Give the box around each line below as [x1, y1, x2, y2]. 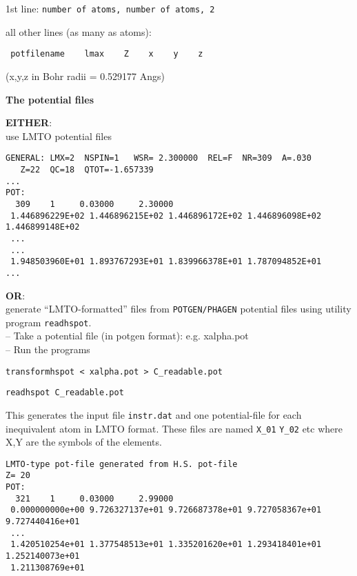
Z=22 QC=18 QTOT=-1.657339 [20, 164, 154, 175]
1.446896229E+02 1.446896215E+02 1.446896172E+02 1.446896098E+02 [10, 210, 322, 221]
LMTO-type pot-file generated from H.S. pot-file [6, 459, 238, 469]
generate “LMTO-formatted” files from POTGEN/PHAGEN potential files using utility [6, 301, 351, 316]
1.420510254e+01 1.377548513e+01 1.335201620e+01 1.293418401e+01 [10, 539, 322, 550]
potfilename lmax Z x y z [10, 49, 203, 59]
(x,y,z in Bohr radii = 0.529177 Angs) [6, 68, 165, 83]
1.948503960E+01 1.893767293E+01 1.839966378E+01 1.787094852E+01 [10, 257, 322, 267]
